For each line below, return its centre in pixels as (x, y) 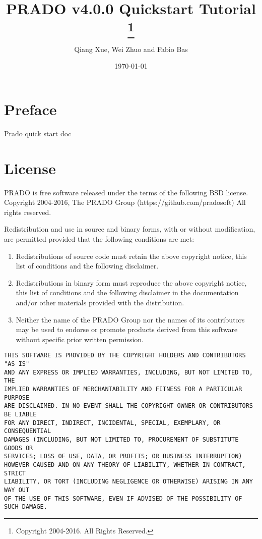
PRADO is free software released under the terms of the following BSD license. (126, 192)
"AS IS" (17, 364)
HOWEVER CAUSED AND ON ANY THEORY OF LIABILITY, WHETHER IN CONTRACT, (125, 465)
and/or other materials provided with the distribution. (100, 302)
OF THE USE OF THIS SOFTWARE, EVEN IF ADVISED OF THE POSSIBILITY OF (123, 498)
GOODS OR (19, 448)
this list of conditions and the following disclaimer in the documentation (127, 292)
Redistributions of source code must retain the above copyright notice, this (131, 256)
